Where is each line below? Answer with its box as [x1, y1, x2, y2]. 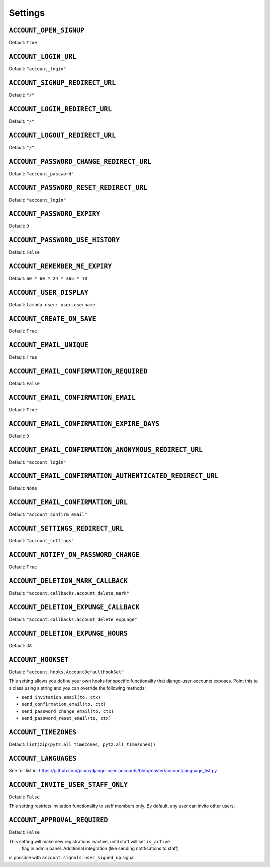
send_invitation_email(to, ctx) [21, 694, 101, 700]
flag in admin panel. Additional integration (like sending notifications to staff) [21, 845, 179, 851]
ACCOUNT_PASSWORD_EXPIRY [9, 210, 100, 218]
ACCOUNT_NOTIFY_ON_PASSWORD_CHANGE [9, 551, 140, 559]
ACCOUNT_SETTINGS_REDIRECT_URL [9, 525, 124, 533]
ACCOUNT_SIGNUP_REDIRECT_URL [9, 79, 116, 87]
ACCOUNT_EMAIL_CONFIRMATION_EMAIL [9, 393, 136, 402]
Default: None [9, 485, 37, 491]
